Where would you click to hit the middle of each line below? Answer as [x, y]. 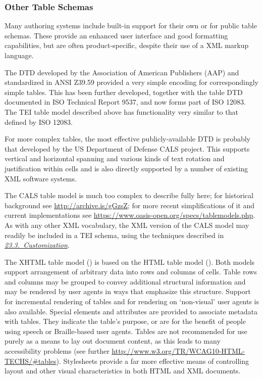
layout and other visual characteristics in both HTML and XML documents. [123, 371]
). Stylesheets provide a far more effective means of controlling [153, 361]
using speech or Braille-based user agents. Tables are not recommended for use [126, 331]
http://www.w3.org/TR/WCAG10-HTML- [178, 351]
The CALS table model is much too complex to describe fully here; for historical [129, 195]
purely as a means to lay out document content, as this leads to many [113, 341]
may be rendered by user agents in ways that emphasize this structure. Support [128, 291]
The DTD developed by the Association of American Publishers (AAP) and [122, 72]
